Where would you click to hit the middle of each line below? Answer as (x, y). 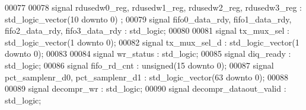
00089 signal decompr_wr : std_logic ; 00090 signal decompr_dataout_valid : (146, 88)
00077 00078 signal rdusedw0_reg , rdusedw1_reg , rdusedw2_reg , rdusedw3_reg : (153, 7)
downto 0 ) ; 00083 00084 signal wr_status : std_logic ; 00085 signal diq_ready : (148, 54)
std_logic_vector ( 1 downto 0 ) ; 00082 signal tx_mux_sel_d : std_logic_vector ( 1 (152, 42)
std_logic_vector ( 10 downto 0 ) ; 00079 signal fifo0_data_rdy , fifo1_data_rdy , (148, 19)
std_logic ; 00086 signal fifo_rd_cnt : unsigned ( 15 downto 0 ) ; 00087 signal (139, 65)
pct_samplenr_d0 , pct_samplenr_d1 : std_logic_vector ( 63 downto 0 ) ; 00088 (147, 77)
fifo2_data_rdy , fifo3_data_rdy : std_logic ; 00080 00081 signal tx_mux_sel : (147, 30)
